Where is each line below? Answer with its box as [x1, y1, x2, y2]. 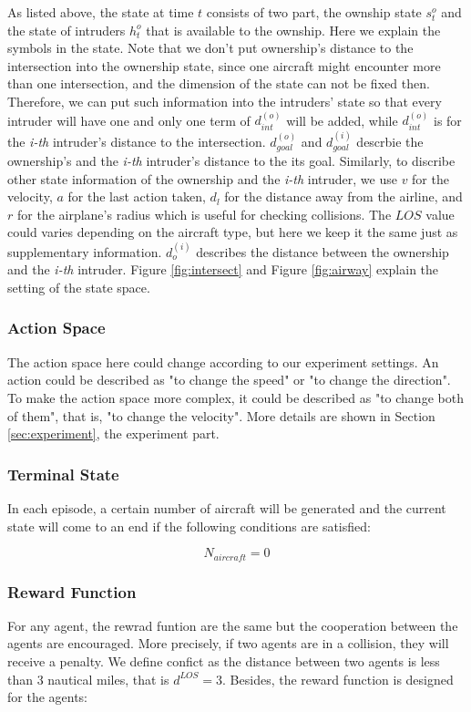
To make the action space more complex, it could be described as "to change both [7, 387, 464, 407]
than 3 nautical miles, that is [7, 669, 169, 688]
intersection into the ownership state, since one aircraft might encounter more [7, 56, 441, 75]
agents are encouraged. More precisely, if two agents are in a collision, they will [7, 634, 449, 653]
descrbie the [356, 131, 424, 150]
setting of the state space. [7, 277, 150, 296]
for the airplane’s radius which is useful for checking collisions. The [16, 204, 392, 223]
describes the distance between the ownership [196, 242, 449, 261]
